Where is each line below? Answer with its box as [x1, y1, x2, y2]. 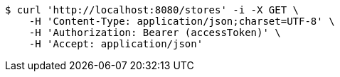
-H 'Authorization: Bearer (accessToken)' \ [28, 27, 281, 38]
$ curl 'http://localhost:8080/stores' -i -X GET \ [5, 4, 299, 16]
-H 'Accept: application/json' [28, 38, 203, 49]
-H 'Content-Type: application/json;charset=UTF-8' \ [28, 16, 335, 27]
